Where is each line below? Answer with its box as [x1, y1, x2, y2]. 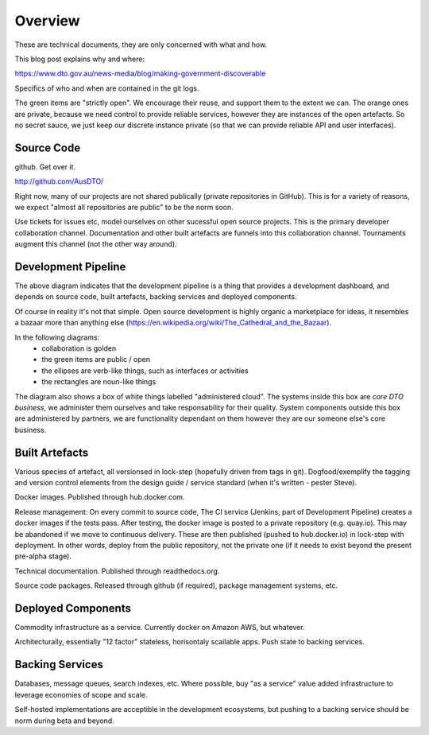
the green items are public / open [41, 355, 151, 364]
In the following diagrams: [14, 332, 99, 342]
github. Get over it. [14, 161, 75, 171]
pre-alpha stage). [14, 551, 71, 561]
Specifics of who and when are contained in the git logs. [14, 84, 199, 93]
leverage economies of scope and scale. [14, 690, 148, 699]
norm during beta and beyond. [14, 716, 114, 725]
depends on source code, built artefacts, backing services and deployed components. [14, 292, 297, 301]
